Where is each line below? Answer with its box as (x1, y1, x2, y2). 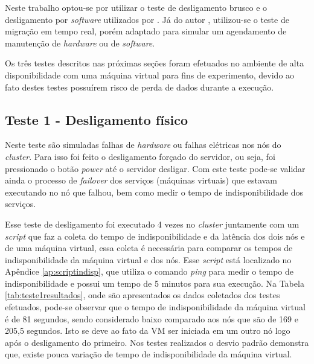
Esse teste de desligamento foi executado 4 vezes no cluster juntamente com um (5, 217, 300, 230)
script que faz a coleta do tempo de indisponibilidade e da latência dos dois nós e (5, 229, 305, 242)
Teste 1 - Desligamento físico (5, 110, 188, 129)
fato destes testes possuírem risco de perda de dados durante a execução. (5, 80, 274, 93)
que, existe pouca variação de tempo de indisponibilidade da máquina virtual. (5, 348, 292, 360)
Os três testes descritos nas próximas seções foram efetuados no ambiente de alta (5, 57, 304, 69)
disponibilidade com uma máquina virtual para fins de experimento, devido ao (5, 68, 295, 81)
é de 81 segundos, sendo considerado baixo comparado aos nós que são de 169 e (5, 312, 298, 325)
